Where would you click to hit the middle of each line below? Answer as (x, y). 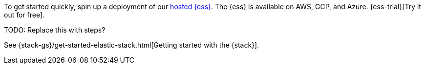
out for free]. (24, 15)
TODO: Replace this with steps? (55, 30)
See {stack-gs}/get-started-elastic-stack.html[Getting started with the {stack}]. (132, 45)
